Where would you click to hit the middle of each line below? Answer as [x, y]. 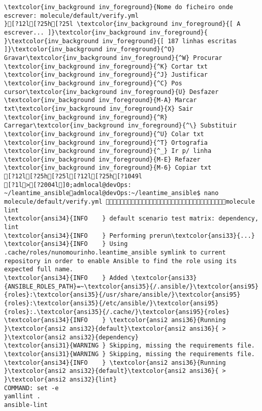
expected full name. [39, 270]
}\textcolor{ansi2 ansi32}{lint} [60, 379]
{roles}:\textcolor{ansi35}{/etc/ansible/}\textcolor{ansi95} [111, 303]
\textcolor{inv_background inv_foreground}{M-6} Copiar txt [108, 168]
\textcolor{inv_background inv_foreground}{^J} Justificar [106, 75]
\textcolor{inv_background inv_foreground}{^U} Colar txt [104, 134]
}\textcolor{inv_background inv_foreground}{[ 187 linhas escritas [121, 41]
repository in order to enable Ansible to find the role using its [121, 261]
